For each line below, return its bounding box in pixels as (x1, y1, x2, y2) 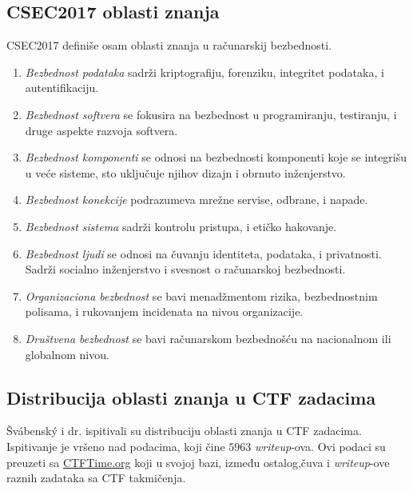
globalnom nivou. (25, 345, 109, 362)
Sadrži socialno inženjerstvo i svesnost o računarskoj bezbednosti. (25, 261, 346, 277)
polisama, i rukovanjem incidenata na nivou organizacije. (25, 303, 304, 320)
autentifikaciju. (25, 79, 99, 96)
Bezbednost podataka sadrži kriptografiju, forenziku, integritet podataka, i (25, 63, 384, 80)
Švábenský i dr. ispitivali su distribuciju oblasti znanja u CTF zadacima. (6, 422, 362, 439)
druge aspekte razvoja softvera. (25, 122, 178, 138)
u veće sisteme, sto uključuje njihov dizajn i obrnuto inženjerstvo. (25, 164, 346, 181)
